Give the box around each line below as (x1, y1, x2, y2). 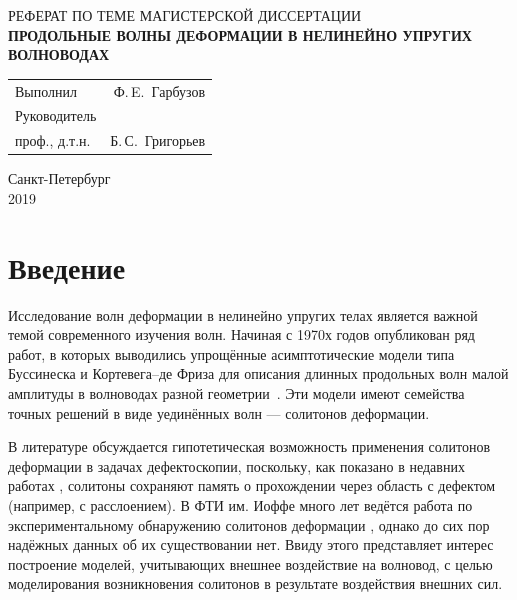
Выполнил (15, 80, 78, 101)
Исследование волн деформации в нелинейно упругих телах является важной (8, 304, 478, 325)
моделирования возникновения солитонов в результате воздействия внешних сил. (8, 573, 503, 594)
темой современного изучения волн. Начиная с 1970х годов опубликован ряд (8, 324, 475, 345)
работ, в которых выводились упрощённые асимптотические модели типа (8, 343, 455, 364)
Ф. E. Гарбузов (113, 80, 206, 101)
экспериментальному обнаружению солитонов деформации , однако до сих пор (8, 514, 490, 535)
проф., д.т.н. (15, 130, 91, 151)
